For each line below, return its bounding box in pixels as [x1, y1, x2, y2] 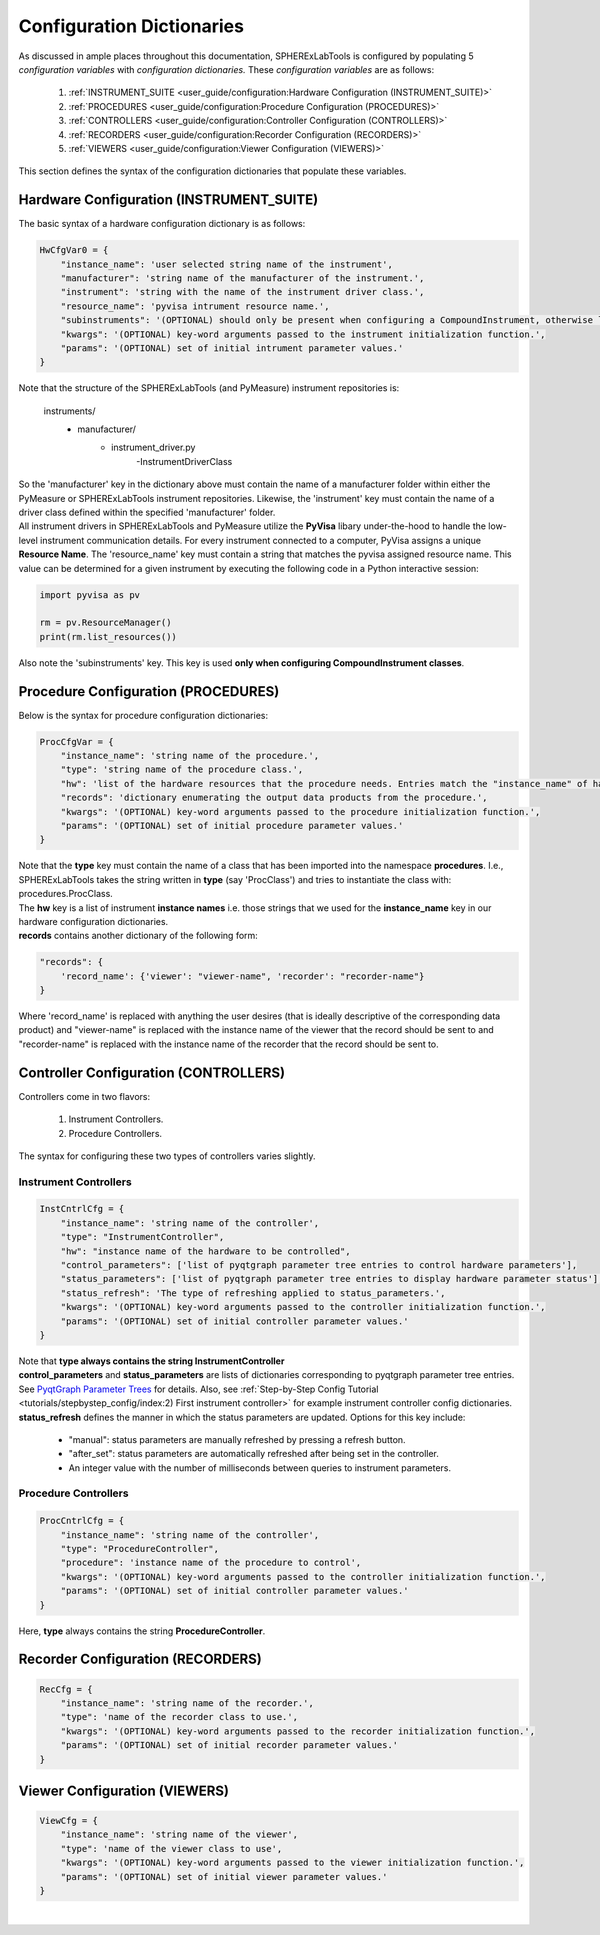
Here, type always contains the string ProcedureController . [18, 1625, 266, 1637]
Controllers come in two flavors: [18, 1090, 151, 1102]
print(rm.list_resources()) [39, 631, 177, 642]
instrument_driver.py [111, 441, 196, 454]
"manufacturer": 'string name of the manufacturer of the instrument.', [60, 272, 425, 284]
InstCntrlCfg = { [39, 1203, 125, 1215]
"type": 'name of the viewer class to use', [60, 1843, 283, 1854]
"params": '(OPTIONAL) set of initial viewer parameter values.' [60, 1871, 388, 1882]
